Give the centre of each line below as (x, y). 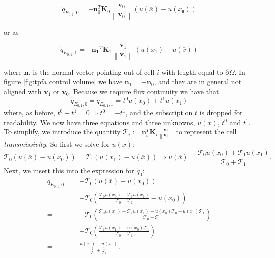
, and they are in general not (198, 81)
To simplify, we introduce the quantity (62, 132)
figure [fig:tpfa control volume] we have (63, 81)
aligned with (23, 91)
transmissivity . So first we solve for (57, 144)
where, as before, (30, 112)
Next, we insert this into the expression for (69, 171)
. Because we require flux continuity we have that (144, 91)
